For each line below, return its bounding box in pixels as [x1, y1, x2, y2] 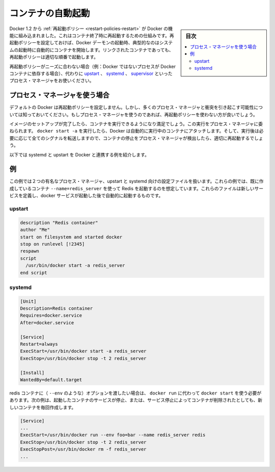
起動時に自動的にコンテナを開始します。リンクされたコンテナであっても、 [18, 46, 174, 53]
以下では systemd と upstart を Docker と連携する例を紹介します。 [9, 151, 150, 158]
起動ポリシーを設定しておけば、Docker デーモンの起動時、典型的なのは [9, 40, 160, 46]
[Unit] [20, 298, 37, 304]
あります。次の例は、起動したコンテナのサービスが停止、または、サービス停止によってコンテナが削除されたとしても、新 [9, 397, 262, 403]
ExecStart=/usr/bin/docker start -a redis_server [20, 348, 147, 354]
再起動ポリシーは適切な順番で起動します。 [9, 54, 99, 60]
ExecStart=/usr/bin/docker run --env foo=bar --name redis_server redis [20, 432, 206, 438]
